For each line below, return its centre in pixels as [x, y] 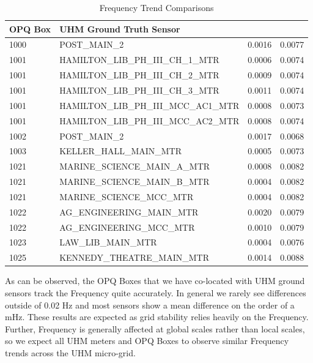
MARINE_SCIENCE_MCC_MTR [127, 196]
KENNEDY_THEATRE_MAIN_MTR [134, 257]
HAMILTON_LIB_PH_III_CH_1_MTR [139, 60]
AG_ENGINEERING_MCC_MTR [127, 227]
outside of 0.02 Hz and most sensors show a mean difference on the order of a [150, 305]
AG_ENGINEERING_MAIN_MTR [129, 211]
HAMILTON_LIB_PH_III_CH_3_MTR [139, 90]
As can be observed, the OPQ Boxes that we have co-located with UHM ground [155, 281]
